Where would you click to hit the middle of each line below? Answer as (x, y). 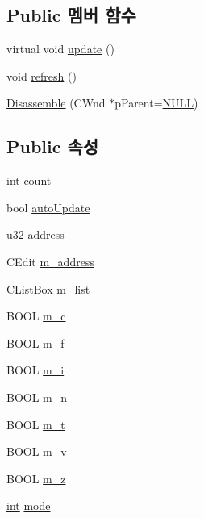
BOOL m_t (36, 424)
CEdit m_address (50, 261)
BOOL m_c (36, 316)
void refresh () (42, 75)
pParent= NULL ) (156, 103)
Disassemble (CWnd (56, 103)
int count (29, 180)
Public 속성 (53, 146)
